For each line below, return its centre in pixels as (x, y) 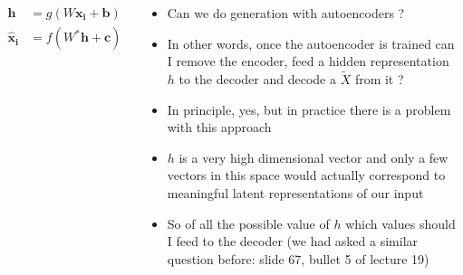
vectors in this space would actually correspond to (306, 175)
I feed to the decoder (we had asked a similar (293, 241)
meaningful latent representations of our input (295, 192)
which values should (400, 223)
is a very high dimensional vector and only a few (313, 157)
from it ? (379, 79)
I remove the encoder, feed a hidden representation (308, 61)
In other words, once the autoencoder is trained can (311, 43)
